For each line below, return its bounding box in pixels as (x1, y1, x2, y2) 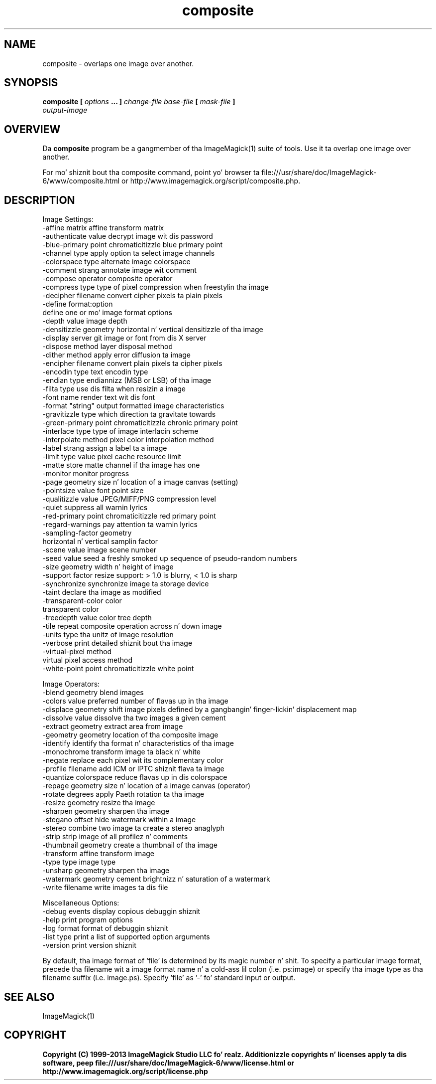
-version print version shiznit (42, 941, 136, 950)
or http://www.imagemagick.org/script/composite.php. (121, 177, 301, 185)
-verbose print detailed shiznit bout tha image (42, 639, 193, 648)
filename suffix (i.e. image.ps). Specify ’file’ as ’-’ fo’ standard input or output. (42, 973, 296, 982)
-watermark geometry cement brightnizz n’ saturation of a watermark (42, 875, 270, 884)
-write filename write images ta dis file (42, 883, 168, 892)
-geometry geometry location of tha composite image (42, 730, 218, 739)
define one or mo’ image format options (42, 308, 172, 317)
